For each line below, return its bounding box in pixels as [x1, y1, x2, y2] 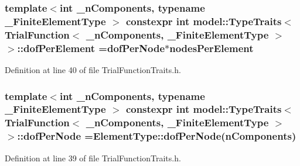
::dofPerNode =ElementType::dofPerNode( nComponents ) [17, 129, 296, 143]
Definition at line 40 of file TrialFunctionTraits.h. [5, 63, 181, 75]
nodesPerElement [169, 40, 254, 55]
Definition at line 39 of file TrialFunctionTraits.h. [5, 151, 181, 164]
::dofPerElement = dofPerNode [17, 40, 165, 55]
